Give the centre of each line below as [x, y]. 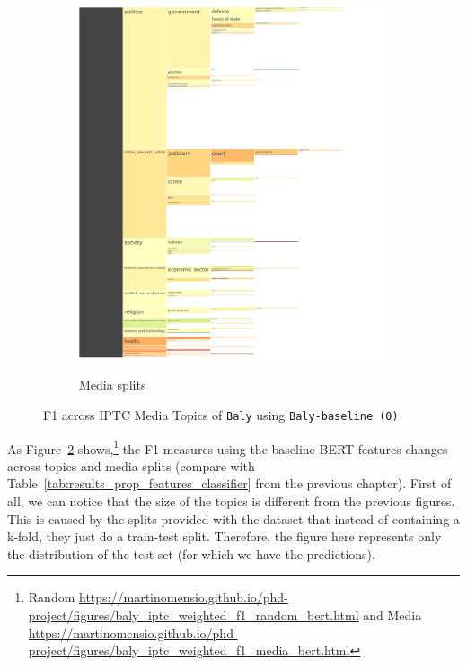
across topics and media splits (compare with [131, 465]
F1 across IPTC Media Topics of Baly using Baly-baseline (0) [221, 414]
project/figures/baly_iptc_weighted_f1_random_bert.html [194, 615]
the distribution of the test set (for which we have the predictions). [191, 553]
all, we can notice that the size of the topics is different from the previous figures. [231, 501]
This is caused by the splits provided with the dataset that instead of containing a [233, 518]
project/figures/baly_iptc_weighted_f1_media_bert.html [189, 650]
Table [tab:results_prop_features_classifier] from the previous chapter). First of [229, 483]
